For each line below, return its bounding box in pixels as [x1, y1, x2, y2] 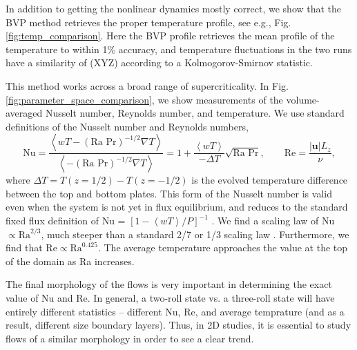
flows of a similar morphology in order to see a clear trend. [6, 331, 254, 345]
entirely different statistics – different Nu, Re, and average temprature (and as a [6, 304, 345, 318]
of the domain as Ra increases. [6, 253, 135, 268]
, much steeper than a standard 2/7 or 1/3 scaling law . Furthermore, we [41, 226, 349, 241]
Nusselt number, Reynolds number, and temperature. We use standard [45, 106, 345, 120]
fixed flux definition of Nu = [6, 213, 126, 227]
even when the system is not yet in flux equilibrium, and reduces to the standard [6, 200, 348, 214]
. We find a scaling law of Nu [211, 213, 335, 227]
